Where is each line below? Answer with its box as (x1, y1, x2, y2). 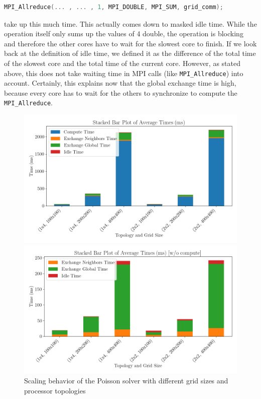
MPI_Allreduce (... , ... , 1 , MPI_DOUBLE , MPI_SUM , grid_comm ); (4, 4, 223, 11)
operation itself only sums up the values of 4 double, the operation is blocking (4, 28, 243, 39)
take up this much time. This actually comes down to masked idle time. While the (4, 18, 257, 29)
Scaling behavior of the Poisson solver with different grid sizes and (24, 375, 228, 386)
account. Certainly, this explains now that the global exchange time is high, (4, 78, 236, 88)
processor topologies (24, 385, 86, 395)
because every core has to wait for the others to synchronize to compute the (4, 87, 237, 98)
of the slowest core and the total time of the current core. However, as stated (4, 57, 240, 68)
